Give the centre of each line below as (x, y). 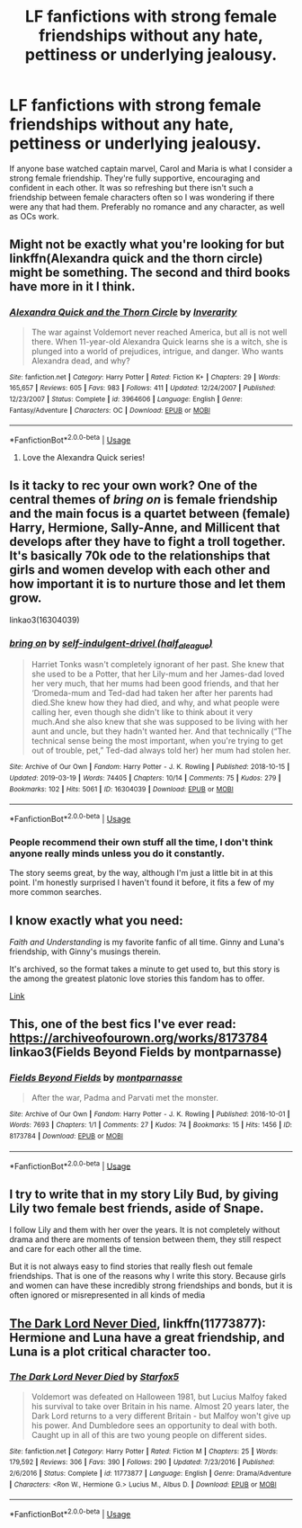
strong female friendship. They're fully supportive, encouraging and (135, 178)
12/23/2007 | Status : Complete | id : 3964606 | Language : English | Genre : (126, 399)
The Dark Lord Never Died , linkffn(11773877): (138, 1323)
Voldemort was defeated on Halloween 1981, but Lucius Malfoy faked (159, 1397)
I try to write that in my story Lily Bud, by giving (144, 1194)
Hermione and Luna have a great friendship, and (147, 1337)
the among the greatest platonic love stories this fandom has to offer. (137, 978)
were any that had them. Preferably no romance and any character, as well (147, 206)
